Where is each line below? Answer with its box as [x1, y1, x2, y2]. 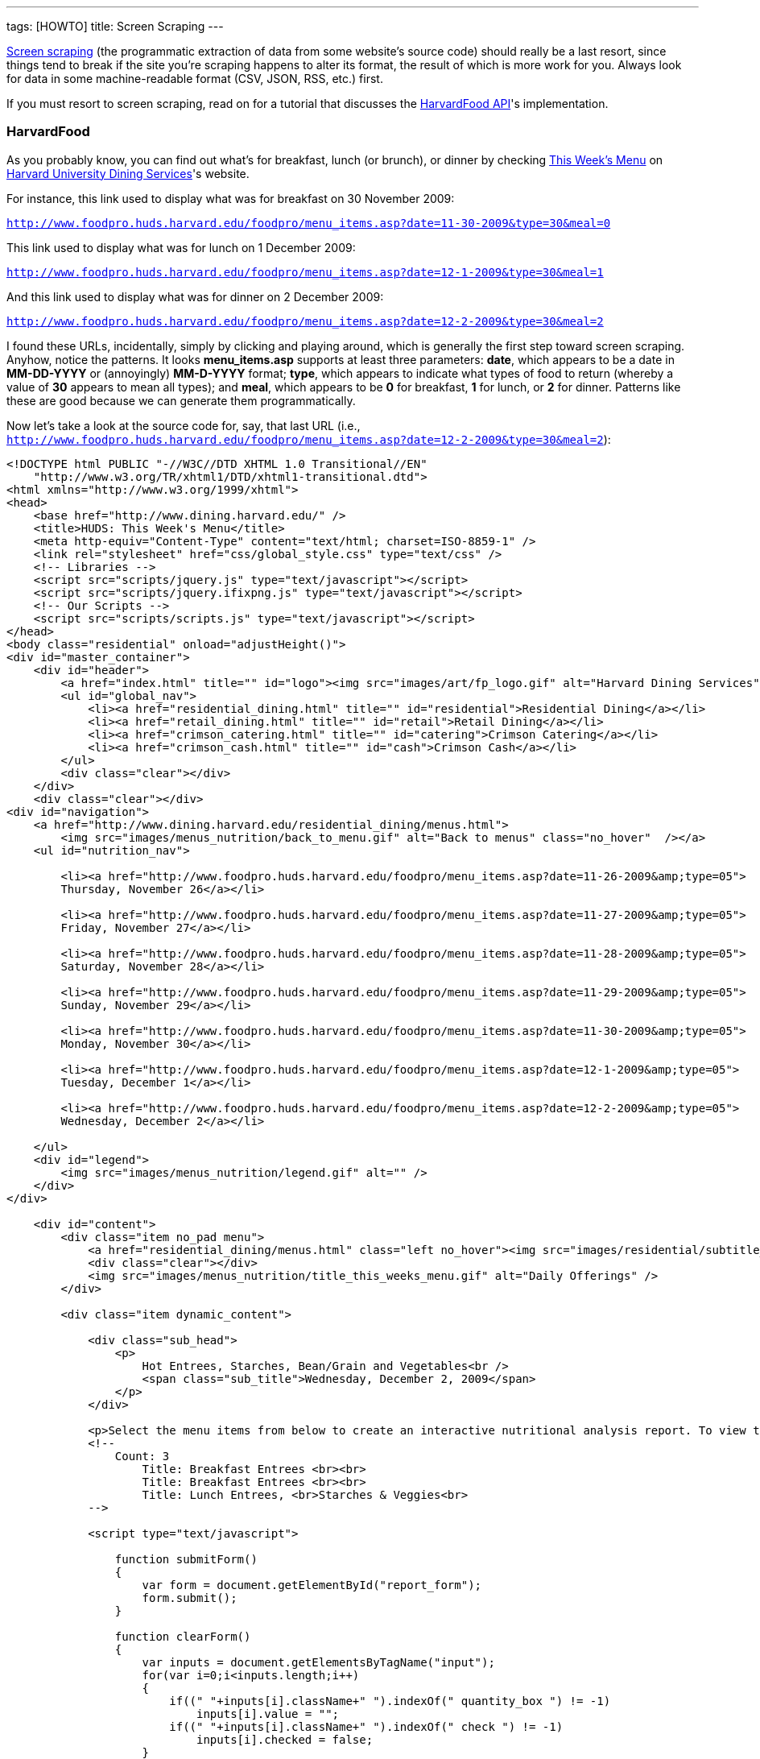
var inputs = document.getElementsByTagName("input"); [142, 1655, 495, 1669]
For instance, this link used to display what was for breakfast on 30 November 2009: [6, 191, 455, 205]
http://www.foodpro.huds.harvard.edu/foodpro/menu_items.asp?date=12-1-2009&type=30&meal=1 [6, 265, 604, 279]
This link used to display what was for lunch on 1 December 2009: [6, 240, 356, 255]
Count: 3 [114, 1449, 170, 1463]
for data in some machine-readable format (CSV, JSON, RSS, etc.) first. [6, 72, 383, 85]
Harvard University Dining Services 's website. [6, 166, 250, 180]
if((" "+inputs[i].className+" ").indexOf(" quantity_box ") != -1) [169, 1694, 611, 1707]
